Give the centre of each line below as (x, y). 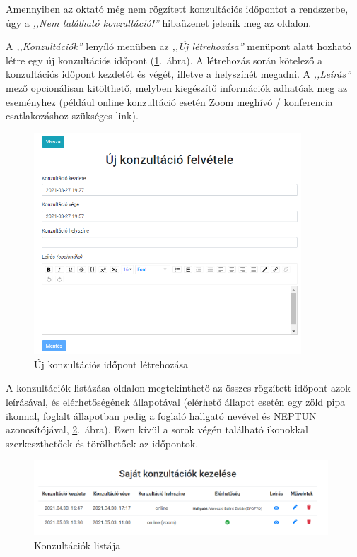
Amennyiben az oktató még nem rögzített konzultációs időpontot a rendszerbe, (177, 8)
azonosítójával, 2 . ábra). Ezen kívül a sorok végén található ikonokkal (157, 429)
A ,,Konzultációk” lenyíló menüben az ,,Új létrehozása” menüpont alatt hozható (178, 46)
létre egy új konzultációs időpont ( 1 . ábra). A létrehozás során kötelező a (164, 60)
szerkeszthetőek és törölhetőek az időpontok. (102, 443)
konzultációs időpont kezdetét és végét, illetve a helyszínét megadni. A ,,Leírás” (178, 74)
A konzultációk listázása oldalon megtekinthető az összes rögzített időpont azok (178, 388)
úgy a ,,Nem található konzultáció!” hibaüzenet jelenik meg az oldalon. (159, 22)
